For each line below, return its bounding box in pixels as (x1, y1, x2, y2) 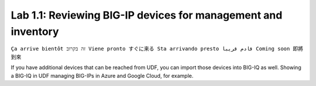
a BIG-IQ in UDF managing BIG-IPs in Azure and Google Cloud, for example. (11, 72, 194, 79)
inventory (11, 25, 59, 38)
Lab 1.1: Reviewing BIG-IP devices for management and (11, 9, 283, 21)
